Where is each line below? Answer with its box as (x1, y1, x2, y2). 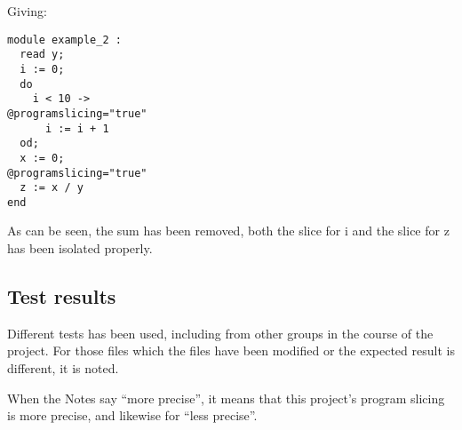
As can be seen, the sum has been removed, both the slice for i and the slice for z (7, 221, 450, 240)
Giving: (7, 2, 47, 20)
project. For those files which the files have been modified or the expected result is (7, 341, 455, 360)
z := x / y (20, 181, 84, 195)
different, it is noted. (7, 359, 119, 378)
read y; (20, 48, 65, 61)
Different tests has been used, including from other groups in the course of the (7, 323, 434, 342)
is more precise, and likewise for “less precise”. (7, 406, 258, 425)
